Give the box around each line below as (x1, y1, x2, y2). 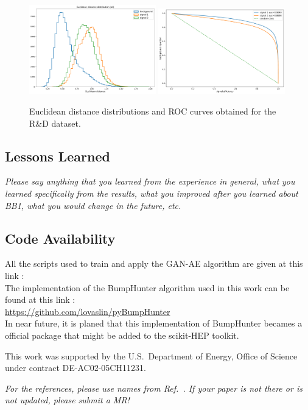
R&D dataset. (29, 116, 81, 129)
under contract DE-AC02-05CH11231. (5, 361, 146, 374)
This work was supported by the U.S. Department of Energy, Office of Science (5, 349, 298, 362)
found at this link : (5, 293, 75, 306)
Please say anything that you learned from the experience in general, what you (5, 175, 295, 188)
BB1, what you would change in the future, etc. (5, 199, 181, 211)
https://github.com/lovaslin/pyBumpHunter (5, 305, 170, 317)
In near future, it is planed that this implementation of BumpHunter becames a (5, 317, 303, 330)
